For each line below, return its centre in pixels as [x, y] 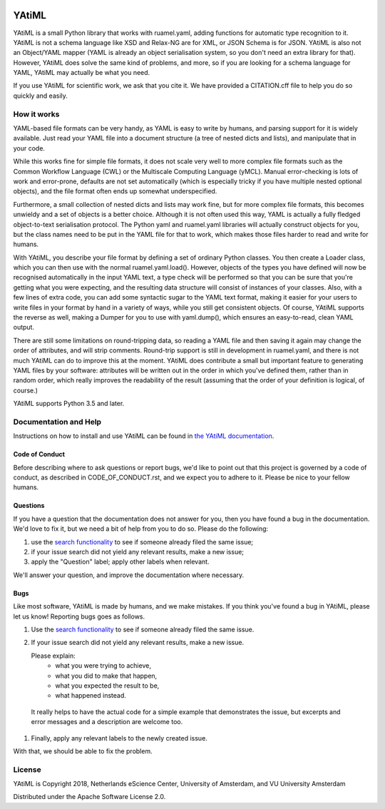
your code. [29, 148]
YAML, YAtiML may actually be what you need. [82, 73]
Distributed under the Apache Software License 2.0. [89, 797]
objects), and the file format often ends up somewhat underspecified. [115, 191]
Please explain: [53, 656]
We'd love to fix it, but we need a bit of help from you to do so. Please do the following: [141, 529]
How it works [36, 114]
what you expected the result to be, [107, 686]
